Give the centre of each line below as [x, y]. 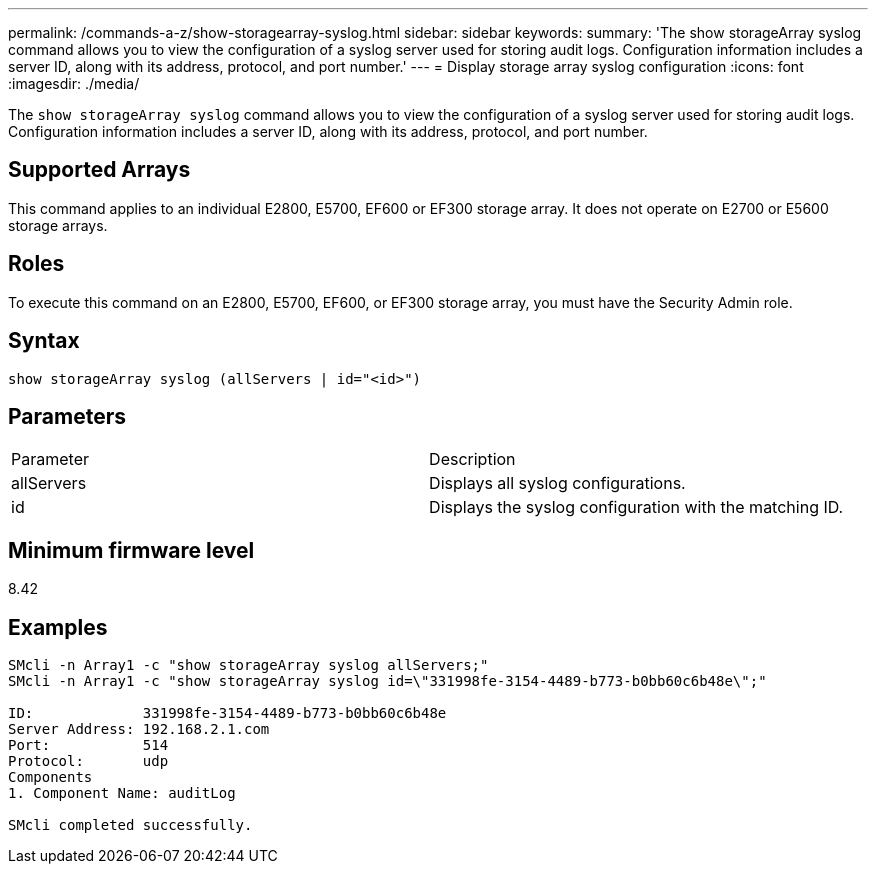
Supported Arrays [99, 170]
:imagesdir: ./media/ [74, 83]
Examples [58, 627]
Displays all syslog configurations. [557, 483]
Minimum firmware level [131, 550]
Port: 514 [88, 745]
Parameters [67, 416]
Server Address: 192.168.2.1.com [139, 729]
